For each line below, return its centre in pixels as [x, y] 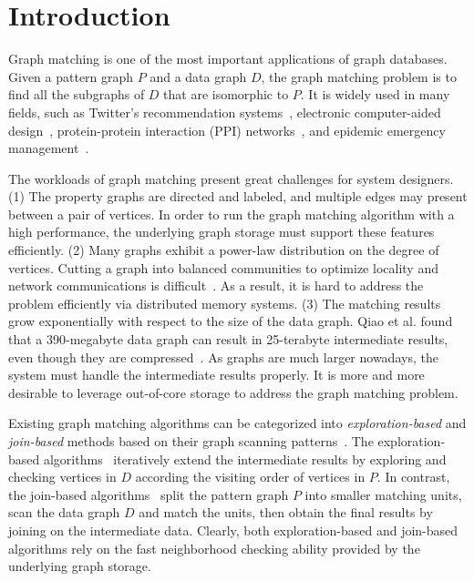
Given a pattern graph [71, 76]
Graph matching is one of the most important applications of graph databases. [228, 59]
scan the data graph [64, 512]
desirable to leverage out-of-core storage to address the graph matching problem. [233, 392]
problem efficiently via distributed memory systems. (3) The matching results [225, 303]
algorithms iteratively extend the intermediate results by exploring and [245, 459]
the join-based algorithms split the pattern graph [149, 494]
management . [49, 148]
